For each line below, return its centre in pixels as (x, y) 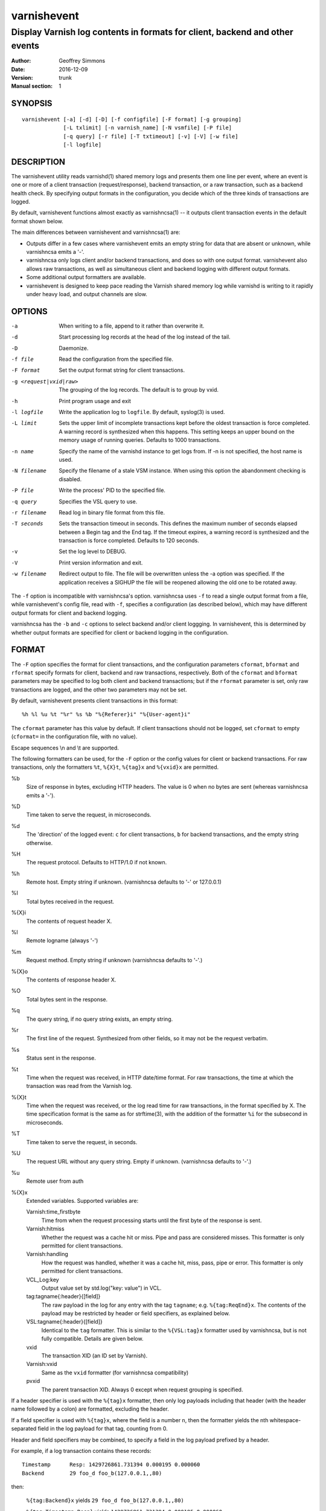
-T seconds (27, 524)
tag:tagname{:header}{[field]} (63, 1296)
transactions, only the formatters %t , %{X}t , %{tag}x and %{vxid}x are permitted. (115, 767)
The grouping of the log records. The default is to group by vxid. (139, 390)
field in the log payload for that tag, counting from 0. (103, 1429)
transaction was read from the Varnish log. (79, 1086)
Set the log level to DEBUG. (93, 552)
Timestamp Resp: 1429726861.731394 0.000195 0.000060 (111, 1465)
